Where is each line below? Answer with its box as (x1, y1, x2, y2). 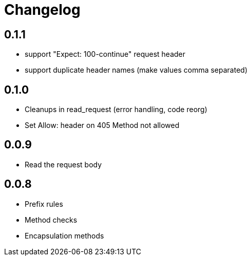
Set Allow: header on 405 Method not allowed (25, 121, 180, 130)
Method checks (25, 215, 78, 224)
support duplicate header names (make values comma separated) (25, 66, 247, 75)
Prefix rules (25, 199, 63, 208)
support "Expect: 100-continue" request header (25, 50, 186, 59)
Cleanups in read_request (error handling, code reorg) (25, 105, 207, 114)
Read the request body (25, 160, 102, 169)
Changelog (4, 1, 81, 18)
